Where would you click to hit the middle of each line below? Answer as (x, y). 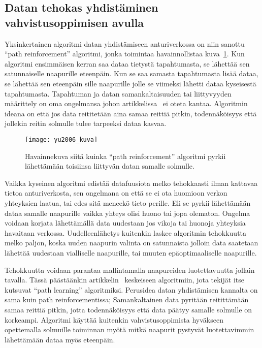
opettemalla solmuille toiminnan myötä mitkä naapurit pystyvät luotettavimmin (129, 329)
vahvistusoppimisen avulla (74, 22)
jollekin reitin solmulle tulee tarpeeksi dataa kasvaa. (86, 123)
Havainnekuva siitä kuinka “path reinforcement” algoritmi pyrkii (125, 156)
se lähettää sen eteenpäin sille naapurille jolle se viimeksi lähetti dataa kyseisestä (130, 83)
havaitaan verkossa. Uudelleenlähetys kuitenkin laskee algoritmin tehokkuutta (126, 232)
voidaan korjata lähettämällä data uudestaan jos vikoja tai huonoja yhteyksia (125, 223)
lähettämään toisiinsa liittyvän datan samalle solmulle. (110, 166)
